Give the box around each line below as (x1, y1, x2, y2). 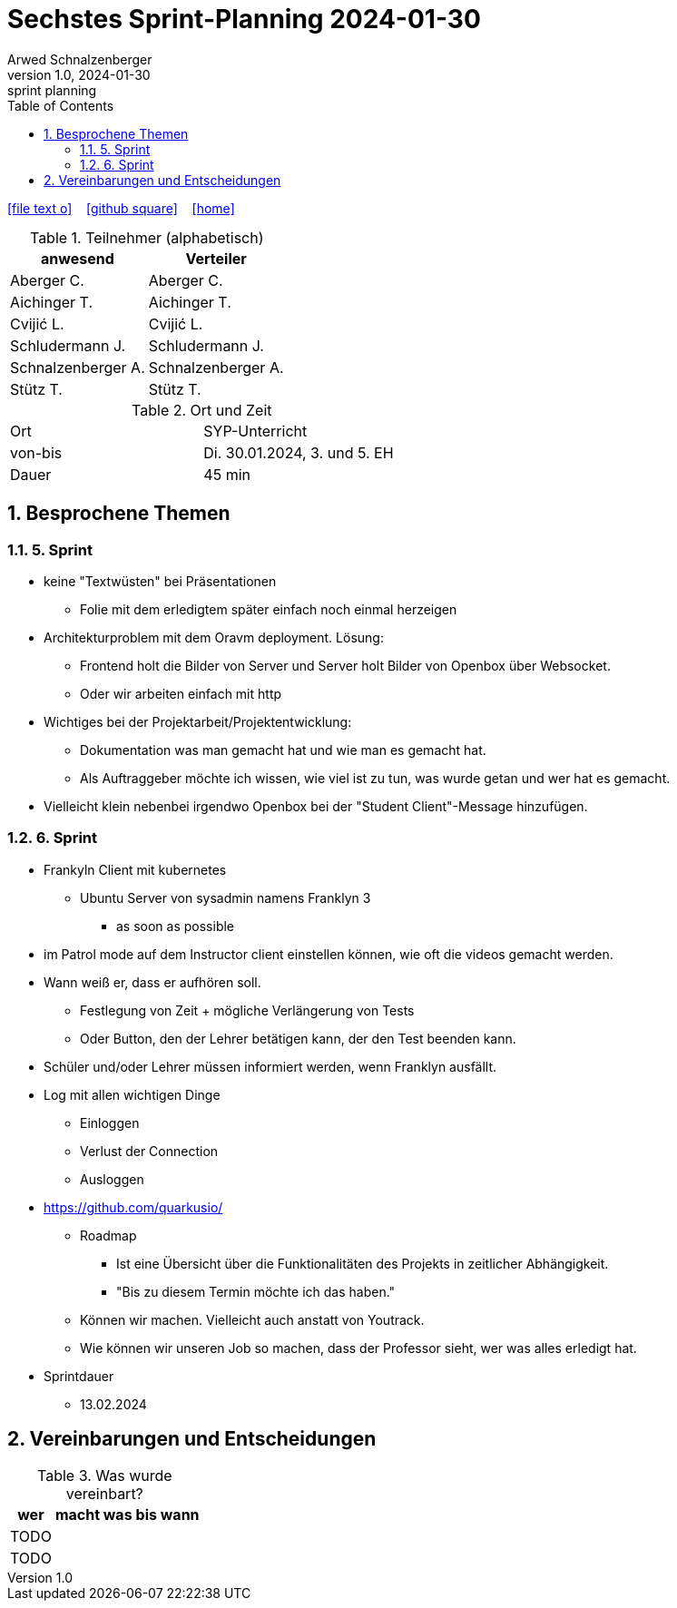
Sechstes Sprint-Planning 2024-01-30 (7, 4, 481, 34)
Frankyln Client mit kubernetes (44, 861, 227, 878)
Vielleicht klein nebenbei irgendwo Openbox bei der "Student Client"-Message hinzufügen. (44, 798, 588, 814)
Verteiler (185, 249, 247, 268)
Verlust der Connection (80, 1142, 219, 1159)
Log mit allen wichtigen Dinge (44, 1086, 221, 1103)
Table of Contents (7, 97, 114, 113)
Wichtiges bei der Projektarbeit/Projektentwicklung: (44, 713, 352, 730)
